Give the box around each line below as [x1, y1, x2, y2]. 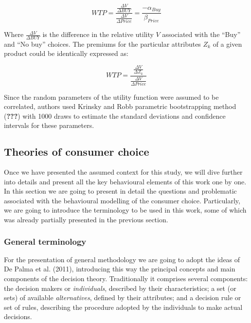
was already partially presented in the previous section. [4, 215, 168, 225]
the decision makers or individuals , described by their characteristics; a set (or [4, 283, 236, 293]
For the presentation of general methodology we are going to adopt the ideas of [4, 254, 240, 264]
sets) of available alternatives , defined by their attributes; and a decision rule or [4, 292, 241, 303]
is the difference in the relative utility [42, 29, 154, 39]
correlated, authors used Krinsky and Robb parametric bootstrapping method [4, 101, 236, 111]
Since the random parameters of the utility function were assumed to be [4, 91, 219, 102]
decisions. [4, 311, 32, 322]
